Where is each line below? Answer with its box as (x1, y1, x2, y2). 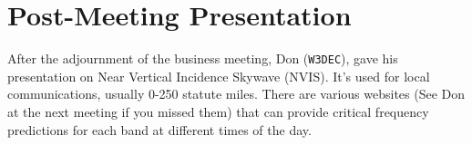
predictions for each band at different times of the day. (7, 120, 312, 139)
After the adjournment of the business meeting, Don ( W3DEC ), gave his (7, 49, 398, 68)
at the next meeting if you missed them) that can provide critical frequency (7, 101, 429, 121)
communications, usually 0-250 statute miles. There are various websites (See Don (7, 84, 466, 103)
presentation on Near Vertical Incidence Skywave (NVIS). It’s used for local (7, 66, 430, 85)
